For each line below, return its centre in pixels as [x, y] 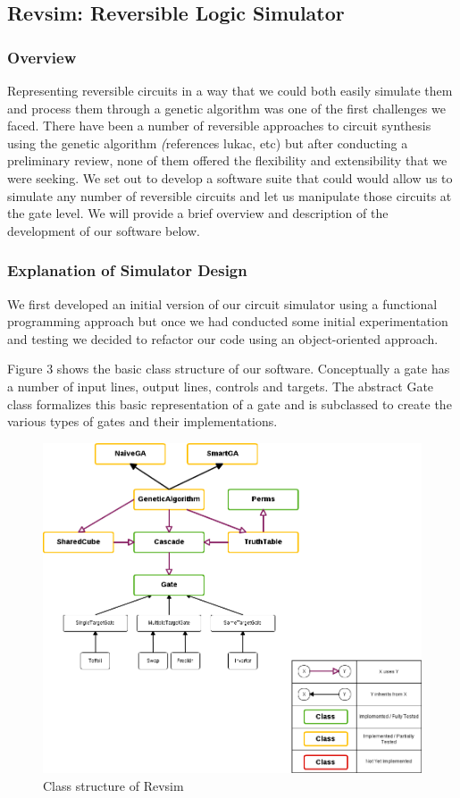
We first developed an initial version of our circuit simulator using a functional [222, 303]
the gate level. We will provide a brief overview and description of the [198, 213]
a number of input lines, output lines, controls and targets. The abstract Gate [221, 386]
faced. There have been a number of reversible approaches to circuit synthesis [219, 126]
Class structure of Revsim [113, 785]
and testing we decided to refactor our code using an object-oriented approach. [223, 338]
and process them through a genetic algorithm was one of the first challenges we [226, 108]
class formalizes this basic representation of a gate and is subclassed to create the [230, 403]
